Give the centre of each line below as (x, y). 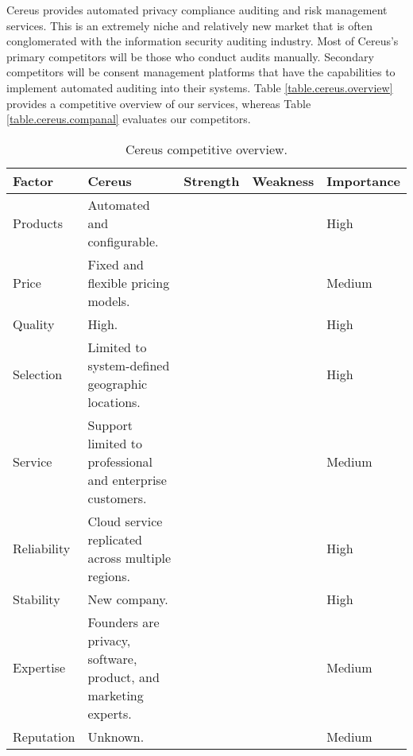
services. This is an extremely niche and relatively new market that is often (189, 25)
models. (109, 300)
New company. (128, 599)
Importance (363, 180)
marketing (116, 695)
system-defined (129, 365)
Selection (38, 374)
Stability (37, 599)
